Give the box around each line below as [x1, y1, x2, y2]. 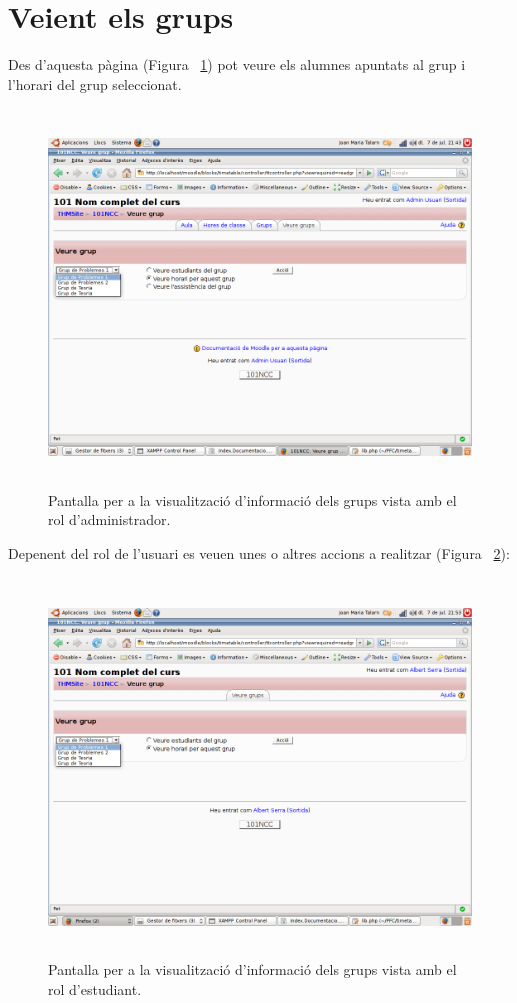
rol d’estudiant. [48, 978, 142, 999]
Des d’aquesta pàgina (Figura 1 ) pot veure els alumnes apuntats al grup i [8, 54, 466, 75]
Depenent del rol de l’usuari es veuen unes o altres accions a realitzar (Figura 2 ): [8, 543, 510, 564]
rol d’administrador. [48, 509, 171, 530]
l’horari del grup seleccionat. [8, 73, 182, 94]
